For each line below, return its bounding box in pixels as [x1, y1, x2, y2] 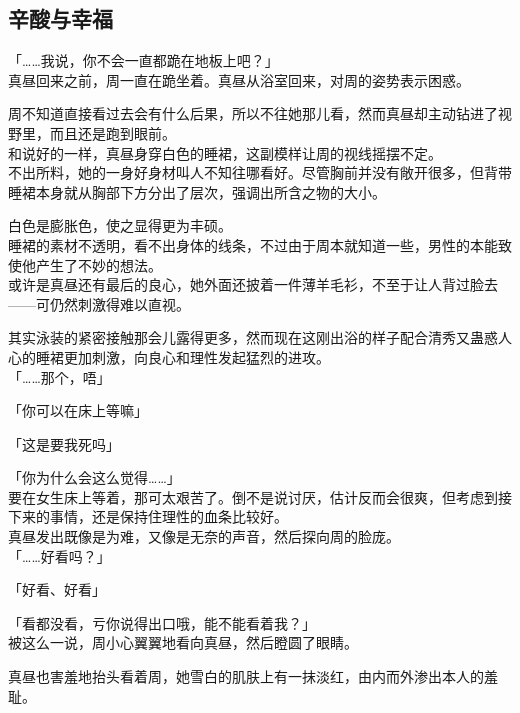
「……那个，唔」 [8, 366, 111, 387]
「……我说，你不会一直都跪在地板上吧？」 [8, 50, 279, 71]
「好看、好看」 [8, 579, 106, 600]
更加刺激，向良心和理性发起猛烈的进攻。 [63, 346, 330, 367]
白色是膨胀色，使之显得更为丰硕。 [8, 215, 232, 236]
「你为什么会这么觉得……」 [8, 467, 181, 488]
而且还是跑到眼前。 [49, 122, 176, 143]
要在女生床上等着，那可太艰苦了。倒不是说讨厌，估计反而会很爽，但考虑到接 [8, 486, 512, 507]
